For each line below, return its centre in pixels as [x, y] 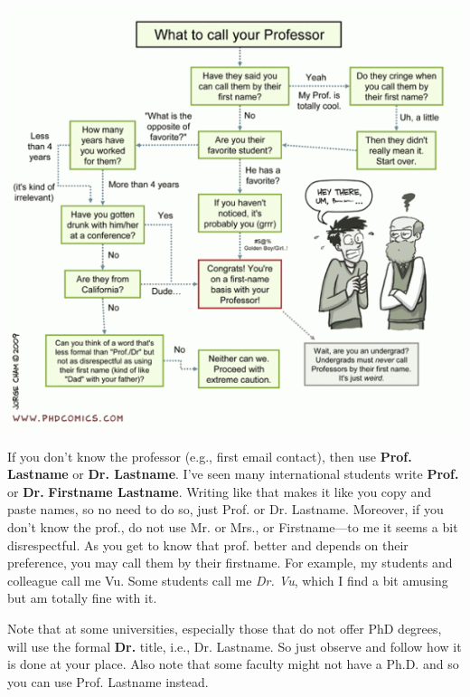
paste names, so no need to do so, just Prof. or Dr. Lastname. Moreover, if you [226, 509]
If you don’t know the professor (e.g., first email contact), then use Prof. [210, 456]
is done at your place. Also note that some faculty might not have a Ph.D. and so [233, 664]
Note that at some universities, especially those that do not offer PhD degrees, [225, 629]
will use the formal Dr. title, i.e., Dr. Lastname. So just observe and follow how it [235, 646]
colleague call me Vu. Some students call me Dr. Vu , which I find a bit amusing [228, 580]
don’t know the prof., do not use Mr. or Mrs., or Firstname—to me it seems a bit [233, 527]
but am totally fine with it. [82, 598]
